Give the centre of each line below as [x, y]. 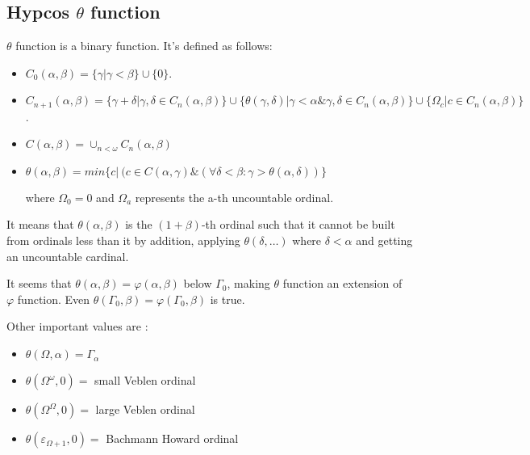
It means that [40, 224]
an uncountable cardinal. [68, 256]
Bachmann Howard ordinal [172, 438]
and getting [384, 240]
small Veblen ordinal [145, 380]
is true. [227, 299]
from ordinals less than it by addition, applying [123, 240]
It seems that [39, 283]
